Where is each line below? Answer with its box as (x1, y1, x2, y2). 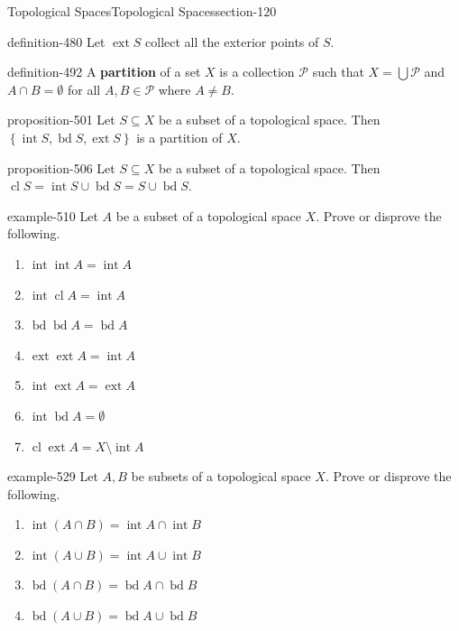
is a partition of (136, 127, 223, 146)
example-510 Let (7, 206, 98, 225)
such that (312, 62, 364, 81)
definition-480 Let (7, 32, 106, 51)
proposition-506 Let (7, 158, 115, 177)
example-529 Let (7, 467, 98, 486)
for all (68, 79, 101, 98)
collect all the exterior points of (145, 32, 319, 51)
